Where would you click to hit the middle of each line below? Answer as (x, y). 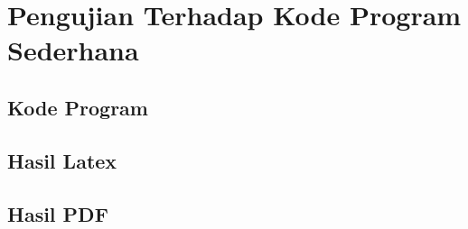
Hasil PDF (58, 213)
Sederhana (73, 50)
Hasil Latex (62, 160)
